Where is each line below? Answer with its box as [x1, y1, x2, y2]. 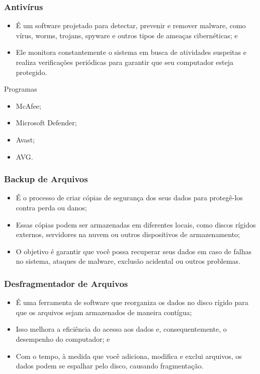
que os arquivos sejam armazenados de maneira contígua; [16, 307, 192, 317]
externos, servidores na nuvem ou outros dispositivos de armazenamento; [16, 229, 240, 240]
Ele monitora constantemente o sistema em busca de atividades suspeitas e [16, 47, 246, 57]
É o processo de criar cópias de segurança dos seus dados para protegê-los [16, 192, 243, 203]
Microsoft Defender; [16, 117, 77, 128]
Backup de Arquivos [4, 173, 88, 185]
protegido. [16, 66, 47, 77]
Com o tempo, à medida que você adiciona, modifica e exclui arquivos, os [16, 350, 242, 361]
